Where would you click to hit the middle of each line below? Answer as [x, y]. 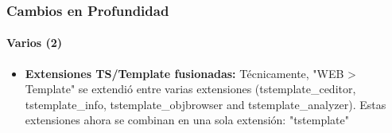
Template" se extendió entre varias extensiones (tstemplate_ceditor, [190, 89]
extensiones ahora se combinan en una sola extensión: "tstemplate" [187, 120]
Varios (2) [35, 43]
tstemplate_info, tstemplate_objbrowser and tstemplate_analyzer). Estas [206, 104]
